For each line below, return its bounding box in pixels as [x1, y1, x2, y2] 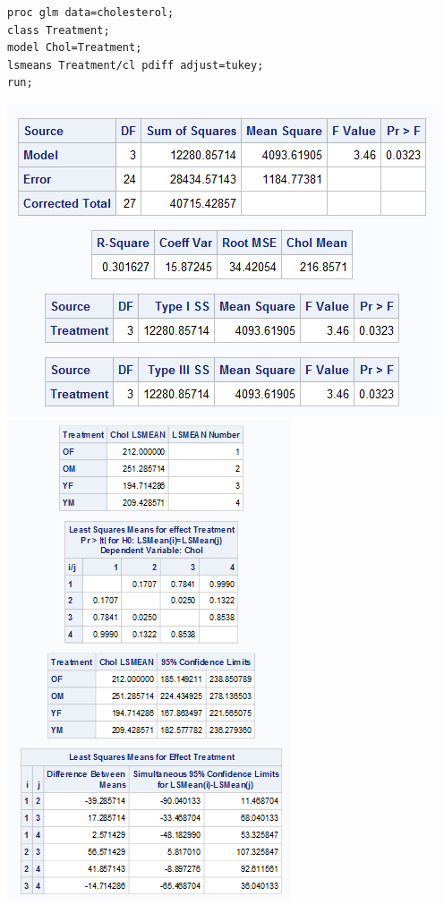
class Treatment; [7, 23, 110, 37]
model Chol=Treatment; [7, 41, 142, 55]
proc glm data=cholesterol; [7, 6, 175, 19]
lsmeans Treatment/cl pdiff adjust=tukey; [7, 58, 264, 72]
